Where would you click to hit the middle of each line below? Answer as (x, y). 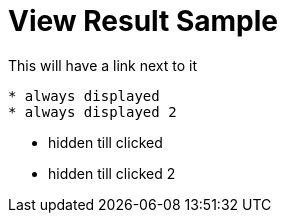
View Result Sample (143, 21)
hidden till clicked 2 (112, 173)
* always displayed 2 (92, 111)
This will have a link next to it (102, 65)
